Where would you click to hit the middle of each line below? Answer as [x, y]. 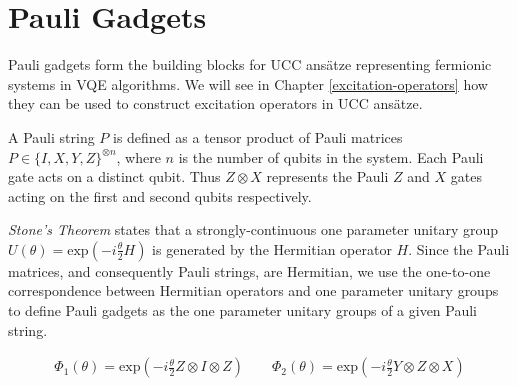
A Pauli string [51, 136]
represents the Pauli [327, 176]
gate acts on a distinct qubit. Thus [114, 176]
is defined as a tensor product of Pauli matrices [257, 136]
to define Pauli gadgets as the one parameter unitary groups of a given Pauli [243, 310]
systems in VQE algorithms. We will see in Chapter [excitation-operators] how [248, 83]
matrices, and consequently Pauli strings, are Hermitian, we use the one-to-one [249, 270]
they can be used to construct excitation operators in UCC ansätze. [215, 103]
